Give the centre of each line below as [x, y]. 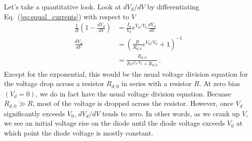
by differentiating [173, 6]
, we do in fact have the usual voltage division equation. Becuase [133, 93]
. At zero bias [220, 83]
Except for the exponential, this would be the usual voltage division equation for [126, 73]
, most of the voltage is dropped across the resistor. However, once [133, 103]
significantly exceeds [35, 113]
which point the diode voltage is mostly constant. [79, 132]
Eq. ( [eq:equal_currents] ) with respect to [67, 16]
